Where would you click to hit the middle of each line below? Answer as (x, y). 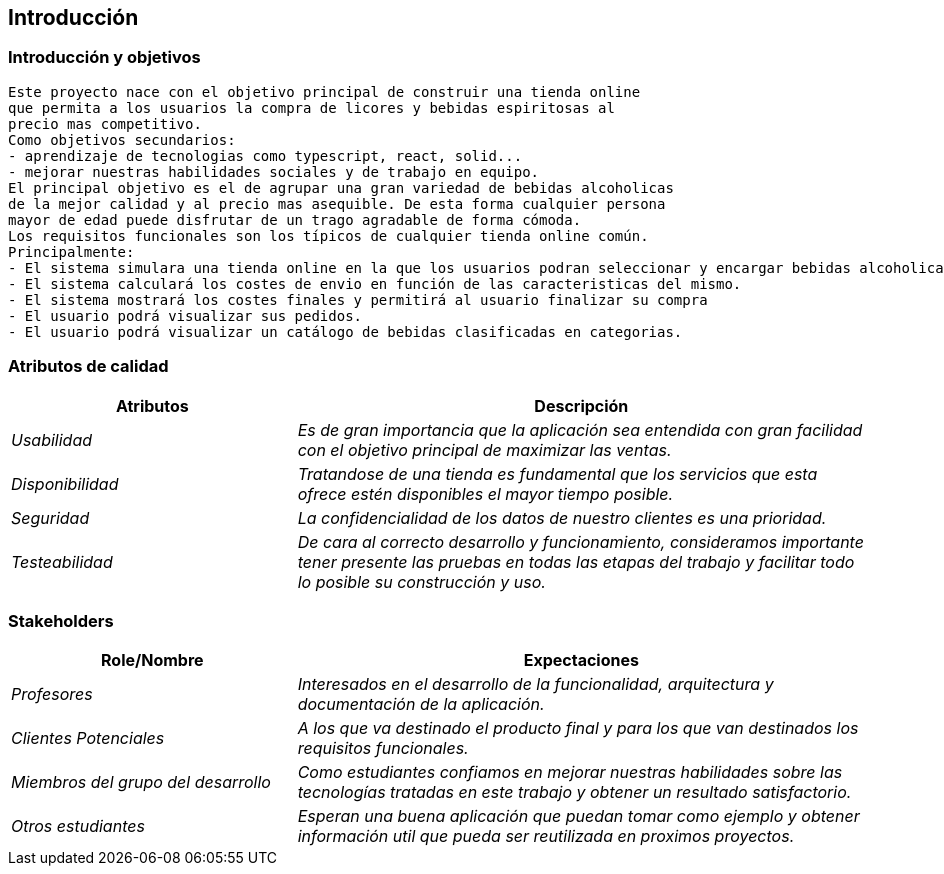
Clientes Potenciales (88, 738)
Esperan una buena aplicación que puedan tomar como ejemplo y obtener (578, 816)
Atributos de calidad (88, 366)
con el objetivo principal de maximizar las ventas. (484, 449)
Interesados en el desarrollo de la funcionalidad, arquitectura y (535, 684)
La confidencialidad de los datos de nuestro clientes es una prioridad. (562, 517)
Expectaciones (581, 660)
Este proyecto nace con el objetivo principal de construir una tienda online (324, 91)
